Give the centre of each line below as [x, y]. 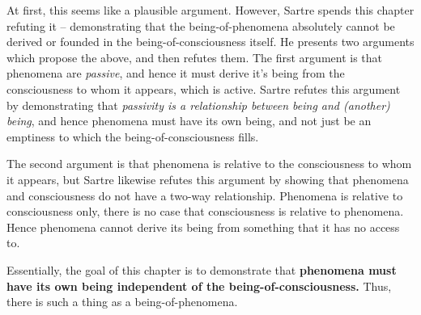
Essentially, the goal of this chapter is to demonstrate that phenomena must [202, 269]
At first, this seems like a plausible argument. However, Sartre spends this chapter [210, 10]
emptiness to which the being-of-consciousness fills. [133, 136]
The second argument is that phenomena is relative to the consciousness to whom [209, 164]
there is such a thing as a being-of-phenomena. [122, 302]
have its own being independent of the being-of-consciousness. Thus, [199, 286]
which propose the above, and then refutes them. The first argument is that [195, 57]
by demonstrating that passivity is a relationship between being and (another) [198, 105]
